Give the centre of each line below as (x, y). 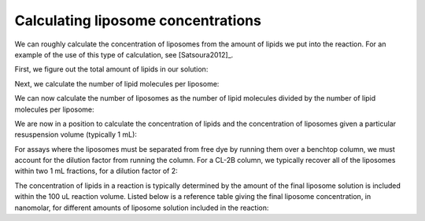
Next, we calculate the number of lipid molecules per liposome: (117, 83)
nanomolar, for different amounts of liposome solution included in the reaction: (142, 208)
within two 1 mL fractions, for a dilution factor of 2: (96, 171)
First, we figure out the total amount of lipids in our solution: (111, 69)
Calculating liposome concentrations (138, 20)
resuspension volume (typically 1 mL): (76, 134)
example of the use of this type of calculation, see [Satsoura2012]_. (124, 54)
